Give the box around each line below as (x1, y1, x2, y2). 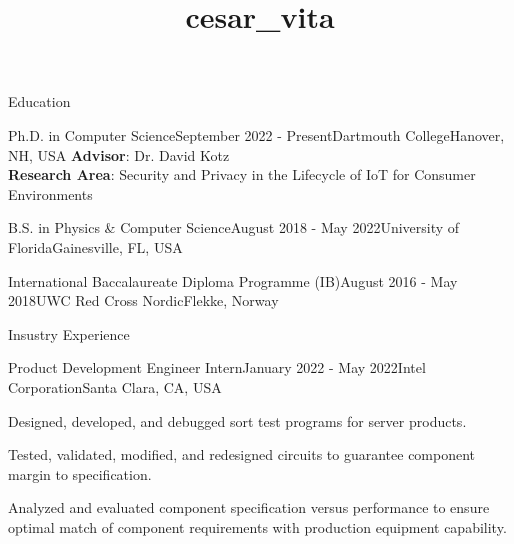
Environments (8, 183, 93, 204)
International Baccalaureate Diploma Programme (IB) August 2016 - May (8, 270, 458, 291)
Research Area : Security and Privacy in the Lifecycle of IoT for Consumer (8, 164, 476, 185)
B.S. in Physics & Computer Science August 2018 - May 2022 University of (8, 217, 460, 238)
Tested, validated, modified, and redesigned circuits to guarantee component (8, 444, 476, 465)
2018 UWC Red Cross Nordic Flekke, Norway (8, 290, 279, 311)
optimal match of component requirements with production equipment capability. (8, 516, 507, 537)
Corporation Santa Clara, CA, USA (8, 376, 222, 397)
